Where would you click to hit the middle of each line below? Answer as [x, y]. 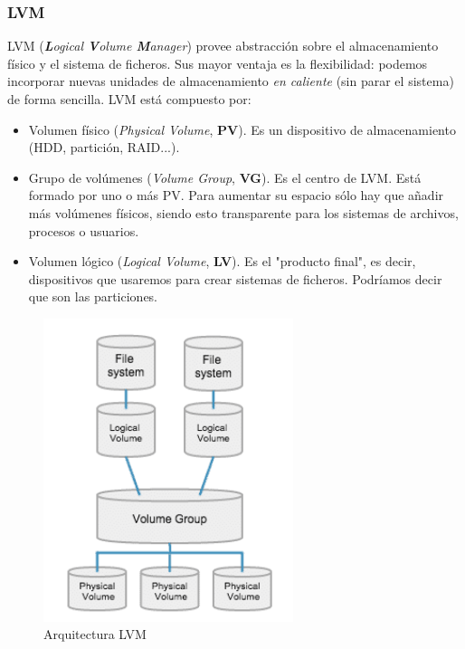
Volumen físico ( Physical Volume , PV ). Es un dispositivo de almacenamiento [242, 129]
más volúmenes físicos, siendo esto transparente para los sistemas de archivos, [243, 212]
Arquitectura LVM [95, 634]
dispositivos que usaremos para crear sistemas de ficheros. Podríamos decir [235, 278]
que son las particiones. [93, 296]
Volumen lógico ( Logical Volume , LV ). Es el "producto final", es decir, [222, 261]
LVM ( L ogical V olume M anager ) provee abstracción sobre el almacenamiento [223, 46]
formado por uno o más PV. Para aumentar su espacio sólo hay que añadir [236, 195]
